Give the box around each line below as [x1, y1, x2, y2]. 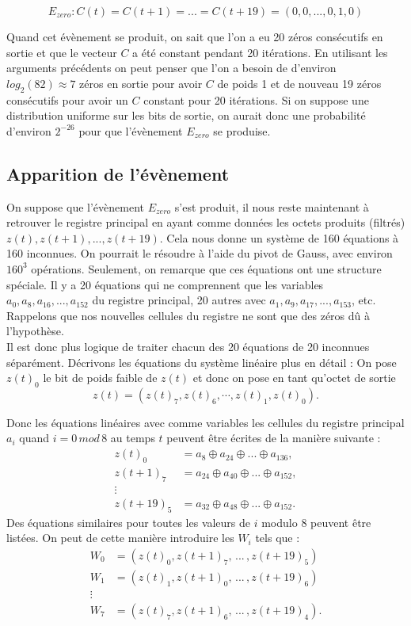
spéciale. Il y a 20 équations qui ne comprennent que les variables [6, 276, 324, 292]
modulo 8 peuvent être [261, 513, 371, 530]
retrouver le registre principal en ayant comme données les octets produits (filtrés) [6, 214, 405, 231]
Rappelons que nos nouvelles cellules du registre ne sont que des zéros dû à [6, 307, 370, 323]
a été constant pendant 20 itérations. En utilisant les [132, 44, 388, 60]
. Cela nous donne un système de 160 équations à [159, 229, 399, 246]
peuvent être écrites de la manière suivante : [166, 429, 381, 446]
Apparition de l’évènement [6, 161, 230, 185]
